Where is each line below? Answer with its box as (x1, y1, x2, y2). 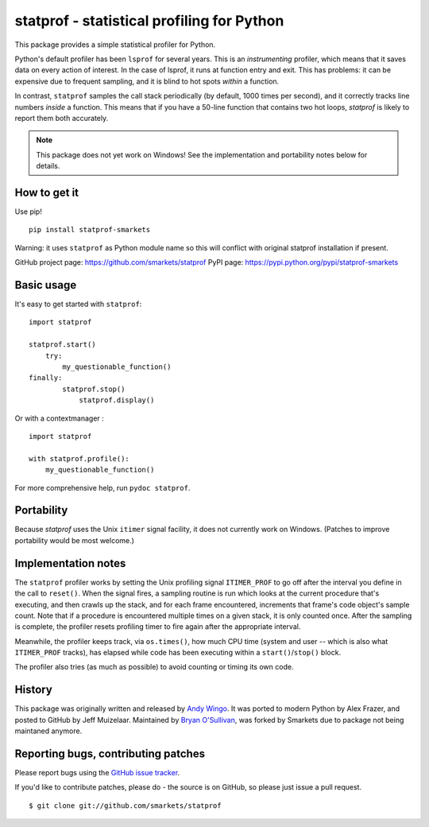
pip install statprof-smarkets (29, 225, 151, 235)
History (14, 683, 53, 697)
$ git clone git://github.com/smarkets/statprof (29, 801, 222, 810)
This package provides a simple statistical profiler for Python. (14, 40, 216, 49)
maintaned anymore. (14, 726, 83, 736)
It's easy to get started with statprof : (14, 299, 142, 309)
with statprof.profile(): (29, 454, 130, 463)
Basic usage (14, 278, 77, 292)
